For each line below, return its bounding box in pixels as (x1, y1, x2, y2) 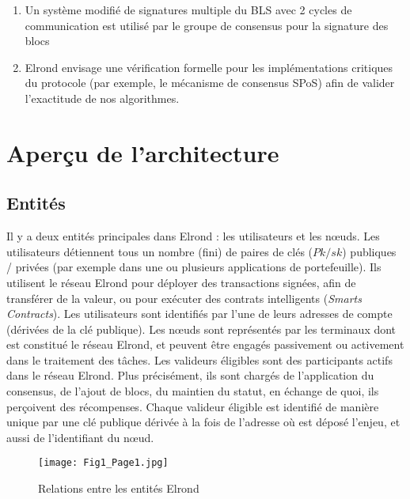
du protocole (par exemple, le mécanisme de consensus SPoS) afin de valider (25, 74, 395, 91)
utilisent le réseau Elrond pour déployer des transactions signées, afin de (6, 274, 356, 290)
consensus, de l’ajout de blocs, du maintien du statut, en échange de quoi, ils (6, 383, 379, 399)
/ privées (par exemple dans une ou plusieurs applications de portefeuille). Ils (6, 259, 382, 275)
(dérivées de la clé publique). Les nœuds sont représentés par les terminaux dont (6, 320, 397, 337)
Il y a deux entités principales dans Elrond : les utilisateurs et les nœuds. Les (6, 228, 380, 244)
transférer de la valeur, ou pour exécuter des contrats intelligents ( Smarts (6, 289, 362, 306)
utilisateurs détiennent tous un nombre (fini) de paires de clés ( (6, 243, 313, 259)
